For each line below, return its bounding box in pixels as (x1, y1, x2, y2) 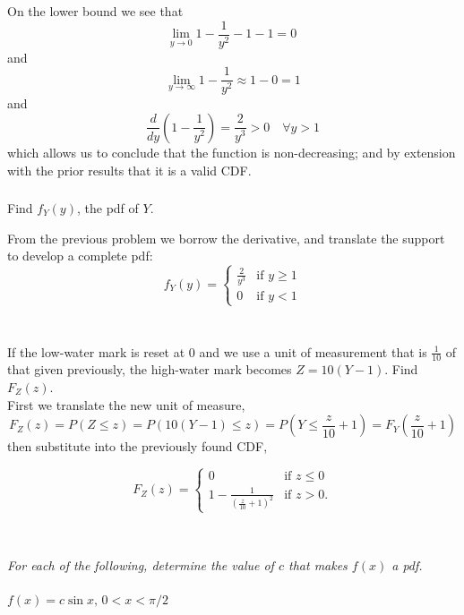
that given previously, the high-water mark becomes (7, 360, 292, 379)
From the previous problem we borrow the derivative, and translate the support (7, 228, 445, 247)
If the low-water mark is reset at (7, 342, 185, 361)
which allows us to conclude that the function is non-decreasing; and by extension (7, 142, 456, 161)
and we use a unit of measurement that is (199, 342, 427, 361)
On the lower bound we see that (7, 2, 184, 20)
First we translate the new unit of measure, (7, 395, 245, 414)
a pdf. (391, 555, 423, 574)
